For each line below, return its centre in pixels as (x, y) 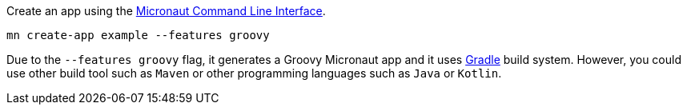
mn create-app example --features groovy (138, 35)
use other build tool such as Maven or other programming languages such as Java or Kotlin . (254, 73)
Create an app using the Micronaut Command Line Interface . (166, 11)
